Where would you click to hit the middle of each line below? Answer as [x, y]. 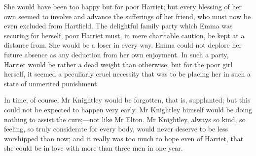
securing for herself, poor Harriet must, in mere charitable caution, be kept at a [124, 35]
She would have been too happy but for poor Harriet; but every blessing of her [123, 6]
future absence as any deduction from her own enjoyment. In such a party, [116, 54]
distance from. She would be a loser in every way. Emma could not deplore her [123, 45]
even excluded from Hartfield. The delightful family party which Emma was [118, 26]
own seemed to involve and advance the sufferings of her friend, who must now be [128, 16]
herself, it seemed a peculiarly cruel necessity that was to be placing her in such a [127, 74]
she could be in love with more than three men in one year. [93, 148]
